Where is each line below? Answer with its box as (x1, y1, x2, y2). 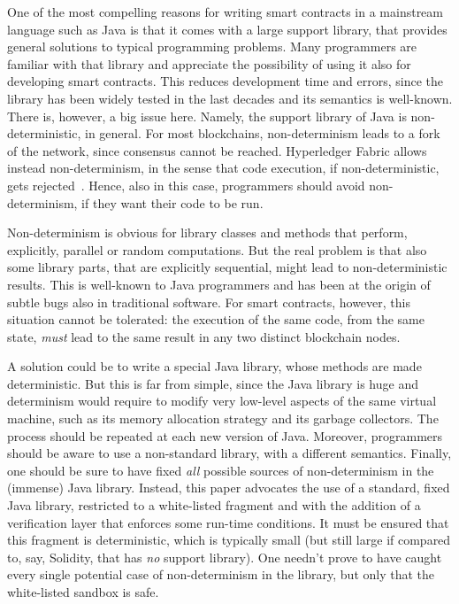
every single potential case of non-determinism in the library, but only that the (7, 565, 435, 584)
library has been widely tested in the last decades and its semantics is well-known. (7, 89, 453, 107)
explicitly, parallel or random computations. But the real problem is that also (7, 240, 427, 259)
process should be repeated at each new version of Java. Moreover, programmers (7, 426, 443, 445)
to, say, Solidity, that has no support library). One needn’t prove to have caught (7, 547, 442, 566)
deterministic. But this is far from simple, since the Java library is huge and (7, 374, 418, 392)
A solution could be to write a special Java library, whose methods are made (7, 357, 422, 376)
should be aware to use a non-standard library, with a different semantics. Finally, (7, 444, 452, 462)
